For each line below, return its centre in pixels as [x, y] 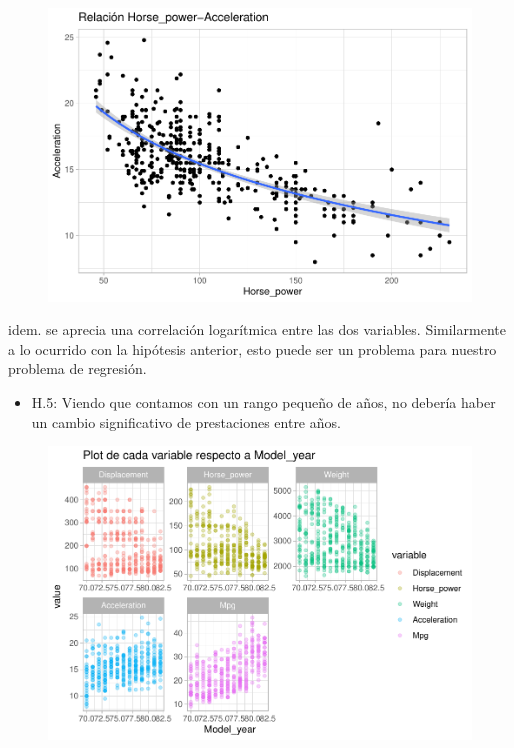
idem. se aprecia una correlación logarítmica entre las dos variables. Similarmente [257, 329]
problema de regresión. [77, 368]
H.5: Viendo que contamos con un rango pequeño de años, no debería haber [263, 401]
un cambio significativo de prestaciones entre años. [186, 421]
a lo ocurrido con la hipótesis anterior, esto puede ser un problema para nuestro [252, 348]
